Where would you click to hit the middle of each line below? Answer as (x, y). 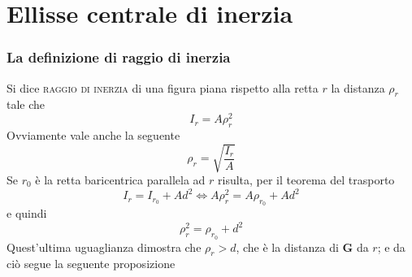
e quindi (27, 213)
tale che (26, 104)
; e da (391, 247)
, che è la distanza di (287, 247)
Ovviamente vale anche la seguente (93, 134)
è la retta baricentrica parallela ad (120, 180)
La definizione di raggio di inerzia (119, 57)
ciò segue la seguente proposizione (91, 264)
